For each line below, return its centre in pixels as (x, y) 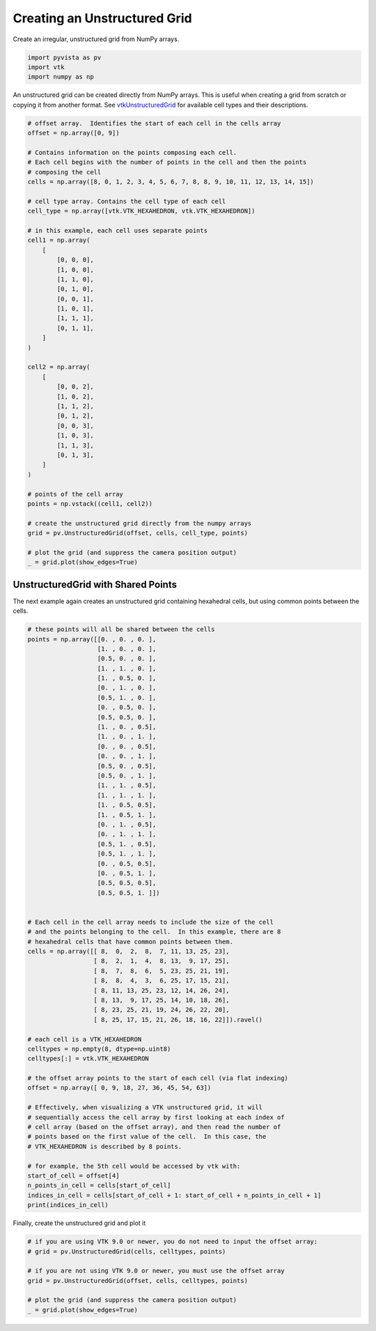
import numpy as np (61, 77)
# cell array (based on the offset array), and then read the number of (154, 1127)
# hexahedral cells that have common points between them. (130, 942)
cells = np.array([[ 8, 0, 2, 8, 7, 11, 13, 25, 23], (128, 951)
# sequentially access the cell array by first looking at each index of (156, 1117)
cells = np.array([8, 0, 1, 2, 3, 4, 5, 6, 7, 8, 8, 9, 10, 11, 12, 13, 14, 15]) (171, 182)
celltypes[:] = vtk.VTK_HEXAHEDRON (88, 1059)
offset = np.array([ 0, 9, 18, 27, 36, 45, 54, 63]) (119, 1088)
